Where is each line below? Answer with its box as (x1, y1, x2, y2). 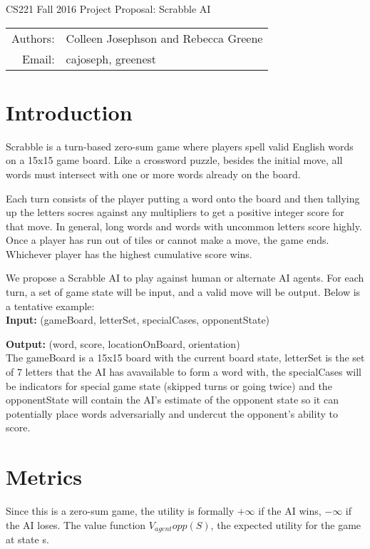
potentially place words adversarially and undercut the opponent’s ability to (6, 406, 338, 421)
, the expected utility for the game (210, 517, 361, 532)
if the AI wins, (258, 503, 322, 518)
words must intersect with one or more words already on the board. (6, 166, 301, 181)
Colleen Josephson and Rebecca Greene (66, 29, 263, 46)
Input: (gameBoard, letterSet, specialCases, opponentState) (6, 312, 270, 327)
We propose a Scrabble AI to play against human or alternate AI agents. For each (6, 270, 364, 285)
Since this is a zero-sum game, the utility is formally (6, 503, 235, 518)
